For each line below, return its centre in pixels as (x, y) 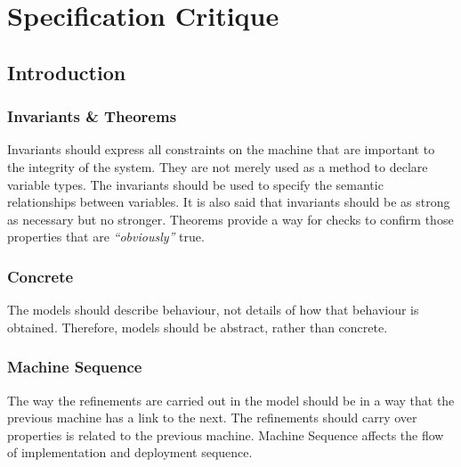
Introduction (67, 72)
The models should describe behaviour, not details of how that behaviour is (213, 310)
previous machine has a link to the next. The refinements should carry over (212, 418)
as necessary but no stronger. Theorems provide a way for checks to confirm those (230, 219)
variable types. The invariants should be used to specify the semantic (195, 184)
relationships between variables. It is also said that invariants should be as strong (229, 202)
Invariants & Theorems (92, 116)
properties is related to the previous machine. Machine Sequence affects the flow (226, 434)
